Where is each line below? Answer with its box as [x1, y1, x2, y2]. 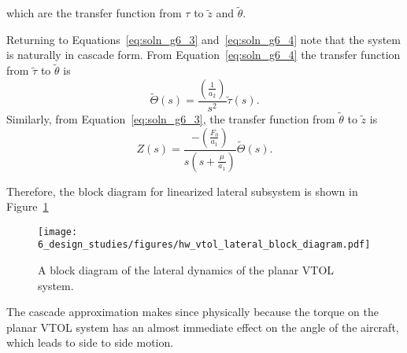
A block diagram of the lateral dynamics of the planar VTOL [38, 262, 335, 278]
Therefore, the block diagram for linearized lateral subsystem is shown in [6, 182, 358, 199]
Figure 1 [6, 198, 49, 215]
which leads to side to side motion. [6, 334, 174, 351]
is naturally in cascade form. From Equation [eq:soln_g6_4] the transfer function [6, 46, 401, 63]
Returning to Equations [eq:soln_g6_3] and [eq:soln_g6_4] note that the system [6, 31, 401, 47]
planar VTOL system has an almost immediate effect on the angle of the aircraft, [6, 318, 399, 335]
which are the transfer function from [6, 5, 182, 21]
